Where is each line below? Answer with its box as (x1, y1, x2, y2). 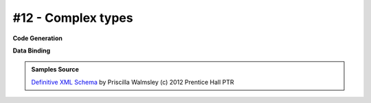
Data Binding (12, 46, 51, 55)
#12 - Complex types (12, 10, 133, 25)
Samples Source (31, 65, 79, 74)
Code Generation (12, 34, 63, 42)
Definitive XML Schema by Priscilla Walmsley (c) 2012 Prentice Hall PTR (31, 78, 234, 86)
